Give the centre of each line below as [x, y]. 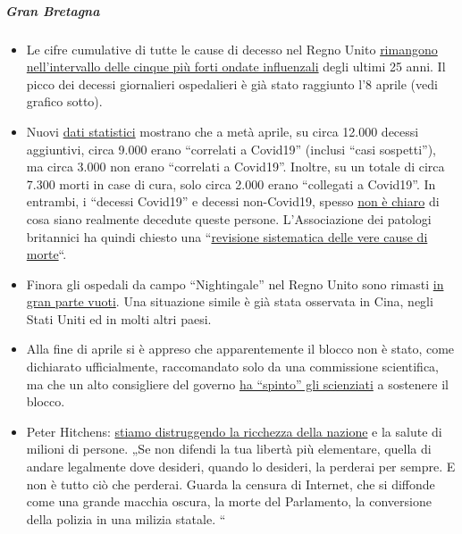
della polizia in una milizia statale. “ [126, 518]
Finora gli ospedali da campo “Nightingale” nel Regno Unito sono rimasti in [235, 284]
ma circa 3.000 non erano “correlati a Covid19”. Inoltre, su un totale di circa [235, 167]
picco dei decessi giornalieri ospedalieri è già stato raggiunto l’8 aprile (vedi [232, 83]
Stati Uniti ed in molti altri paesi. [119, 318]
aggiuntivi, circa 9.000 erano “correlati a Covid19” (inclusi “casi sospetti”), [231, 149]
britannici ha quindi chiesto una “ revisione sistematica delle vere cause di [227, 236]
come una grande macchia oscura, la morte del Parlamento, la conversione [229, 501]
